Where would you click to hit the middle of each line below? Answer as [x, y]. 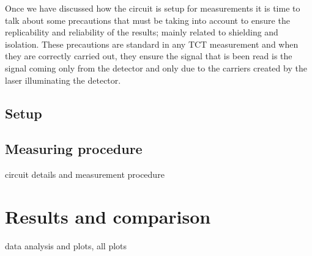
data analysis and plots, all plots [66, 245]
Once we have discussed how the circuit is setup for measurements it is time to [153, 8]
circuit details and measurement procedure [85, 174]
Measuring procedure [74, 149]
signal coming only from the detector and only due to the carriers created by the [156, 68]
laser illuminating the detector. [63, 80]
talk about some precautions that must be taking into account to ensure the [147, 20]
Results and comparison [108, 216]
